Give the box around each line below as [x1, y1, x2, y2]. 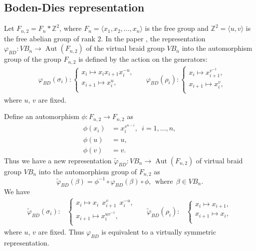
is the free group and [145, 23, 209, 33]
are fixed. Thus [38, 226, 84, 237]
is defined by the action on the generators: [78, 54, 208, 64]
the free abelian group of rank [4, 33, 95, 43]
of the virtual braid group [86, 43, 165, 53]
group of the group [4, 54, 61, 64]
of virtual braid [196, 155, 243, 165]
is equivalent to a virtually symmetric [101, 226, 216, 237]
